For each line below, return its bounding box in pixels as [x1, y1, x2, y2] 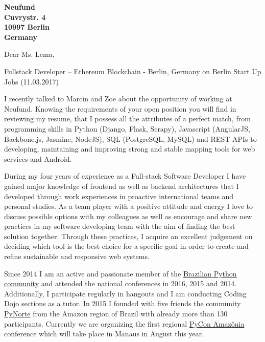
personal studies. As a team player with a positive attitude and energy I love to [4, 201, 253, 211]
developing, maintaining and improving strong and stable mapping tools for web [4, 143, 255, 154]
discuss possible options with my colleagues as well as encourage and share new [4, 210, 252, 221]
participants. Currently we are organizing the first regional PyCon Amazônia [4, 318, 245, 329]
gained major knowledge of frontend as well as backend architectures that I [4, 180, 239, 191]
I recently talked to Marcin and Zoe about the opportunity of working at [4, 93, 232, 104]
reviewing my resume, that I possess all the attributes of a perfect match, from [4, 113, 251, 124]
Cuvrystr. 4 [4, 11, 46, 22]
